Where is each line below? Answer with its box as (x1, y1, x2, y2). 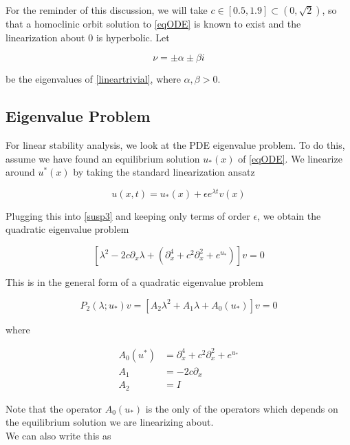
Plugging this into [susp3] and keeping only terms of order (6, 208, 250, 222)
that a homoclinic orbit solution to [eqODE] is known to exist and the (6, 17, 301, 30)
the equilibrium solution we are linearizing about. (6, 415, 214, 429)
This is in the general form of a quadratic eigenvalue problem (6, 275, 263, 289)
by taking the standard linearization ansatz (73, 165, 255, 179)
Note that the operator (6, 401, 102, 415)
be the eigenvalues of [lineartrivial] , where (6, 72, 181, 86)
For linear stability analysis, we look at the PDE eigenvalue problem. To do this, (6, 137, 345, 152)
